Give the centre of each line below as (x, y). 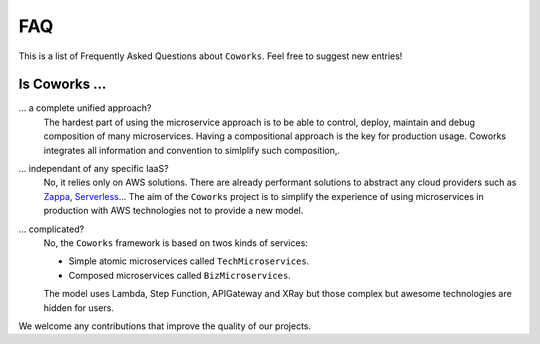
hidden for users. (79, 307)
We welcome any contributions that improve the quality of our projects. (165, 326)
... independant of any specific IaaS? (93, 169)
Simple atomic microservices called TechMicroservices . (189, 261)
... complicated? (51, 229)
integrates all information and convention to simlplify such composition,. (191, 150)
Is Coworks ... (62, 84)
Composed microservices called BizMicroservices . (180, 275)
